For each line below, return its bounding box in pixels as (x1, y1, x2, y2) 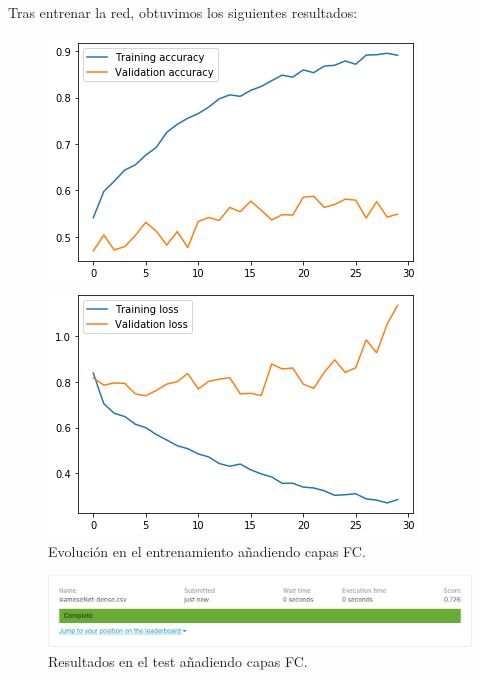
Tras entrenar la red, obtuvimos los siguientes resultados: (8, 2, 358, 22)
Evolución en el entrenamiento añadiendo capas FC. (48, 540, 366, 561)
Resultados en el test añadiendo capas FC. (48, 650, 308, 671)
